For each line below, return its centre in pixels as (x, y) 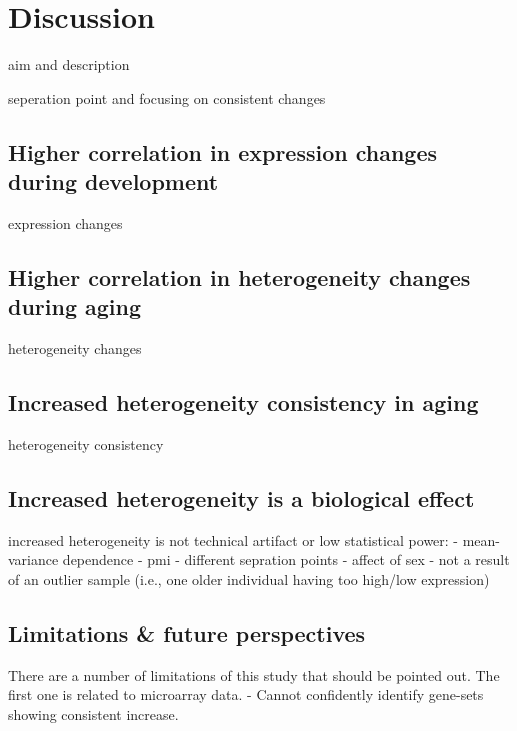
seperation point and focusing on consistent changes (167, 97)
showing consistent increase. (93, 713)
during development (113, 181)
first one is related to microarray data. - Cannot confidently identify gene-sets (246, 694)
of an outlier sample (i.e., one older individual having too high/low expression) (249, 578)
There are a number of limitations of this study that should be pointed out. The (254, 674)
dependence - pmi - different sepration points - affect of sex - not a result (286, 559)
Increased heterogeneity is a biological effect (241, 497)
